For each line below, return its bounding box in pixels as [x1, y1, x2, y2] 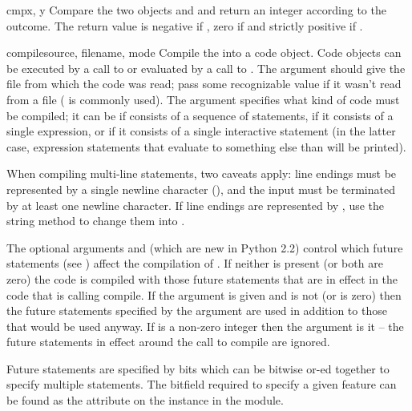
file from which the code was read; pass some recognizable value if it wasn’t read [6, 75, 402, 92]
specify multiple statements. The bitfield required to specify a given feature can [6, 376, 397, 393]
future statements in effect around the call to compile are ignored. [6, 333, 330, 350]
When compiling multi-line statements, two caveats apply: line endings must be [6, 165, 397, 182]
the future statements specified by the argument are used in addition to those [6, 302, 387, 319]
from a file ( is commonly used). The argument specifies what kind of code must [6, 91, 400, 107]
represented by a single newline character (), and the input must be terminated [6, 180, 395, 197]
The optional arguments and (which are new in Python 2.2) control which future [6, 239, 403, 256]
